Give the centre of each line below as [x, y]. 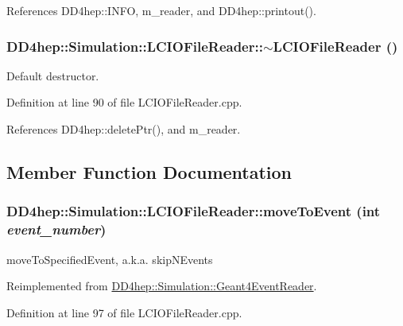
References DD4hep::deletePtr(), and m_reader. [124, 129]
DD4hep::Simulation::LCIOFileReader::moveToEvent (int [194, 211]
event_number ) [56, 229]
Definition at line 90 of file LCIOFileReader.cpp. [124, 102]
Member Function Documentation [149, 171]
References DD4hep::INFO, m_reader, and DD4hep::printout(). [161, 10]
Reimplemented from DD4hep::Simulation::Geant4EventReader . [162, 286]
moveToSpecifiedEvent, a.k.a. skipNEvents [110, 259]
